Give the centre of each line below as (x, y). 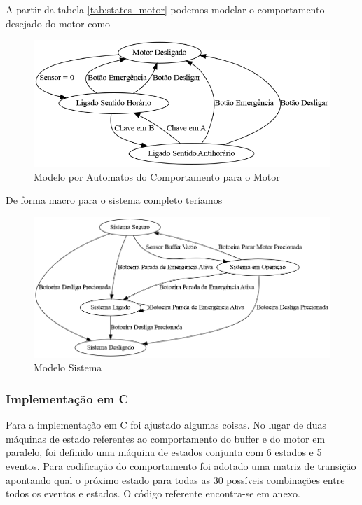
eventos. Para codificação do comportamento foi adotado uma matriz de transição (181, 465)
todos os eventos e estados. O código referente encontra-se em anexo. (153, 493)
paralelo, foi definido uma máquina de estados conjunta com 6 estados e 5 (164, 452)
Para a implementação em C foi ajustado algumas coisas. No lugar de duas (166, 425)
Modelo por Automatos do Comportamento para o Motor (157, 176)
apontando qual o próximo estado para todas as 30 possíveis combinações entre (175, 479)
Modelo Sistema (68, 367)
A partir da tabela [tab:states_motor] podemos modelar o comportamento (165, 9)
